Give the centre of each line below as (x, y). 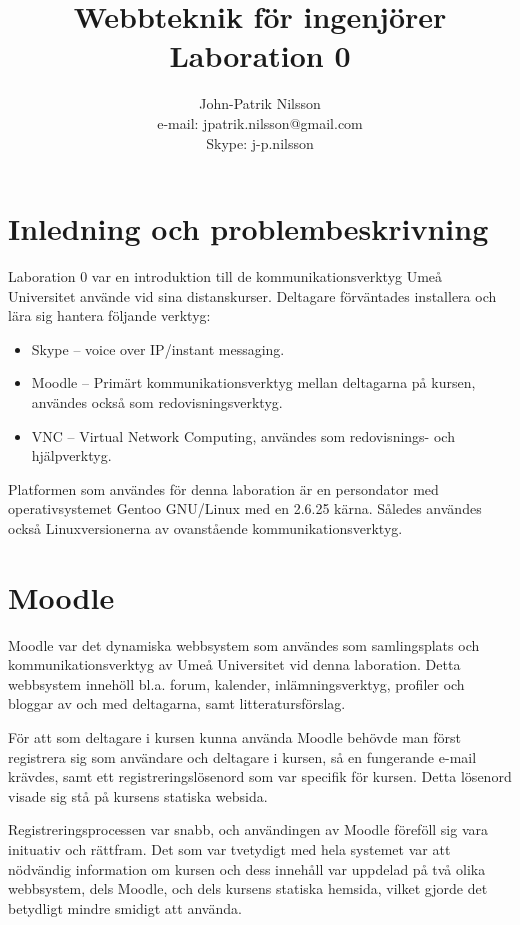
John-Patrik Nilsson (260, 103)
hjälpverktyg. (71, 455)
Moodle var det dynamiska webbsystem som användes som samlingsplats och (244, 644)
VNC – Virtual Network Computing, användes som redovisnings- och (243, 435)
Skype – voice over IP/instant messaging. (158, 348)
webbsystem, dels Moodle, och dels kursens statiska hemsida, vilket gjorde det (248, 888)
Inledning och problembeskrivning (248, 228)
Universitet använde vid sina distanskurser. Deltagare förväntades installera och (252, 295)
